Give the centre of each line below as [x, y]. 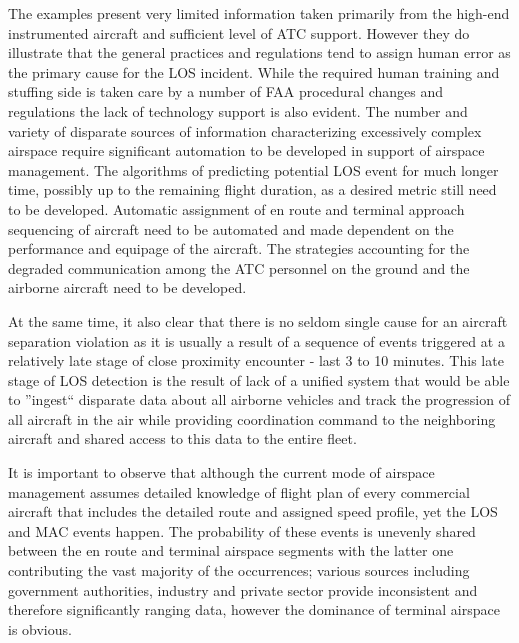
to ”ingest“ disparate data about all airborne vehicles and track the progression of [259, 399]
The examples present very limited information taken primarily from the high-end [259, 13]
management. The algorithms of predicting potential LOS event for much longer [253, 169]
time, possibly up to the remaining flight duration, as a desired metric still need [252, 189]
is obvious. [40, 628]
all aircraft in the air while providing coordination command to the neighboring [252, 418]
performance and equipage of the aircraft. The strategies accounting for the [239, 248]
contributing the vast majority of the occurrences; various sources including [239, 570]
